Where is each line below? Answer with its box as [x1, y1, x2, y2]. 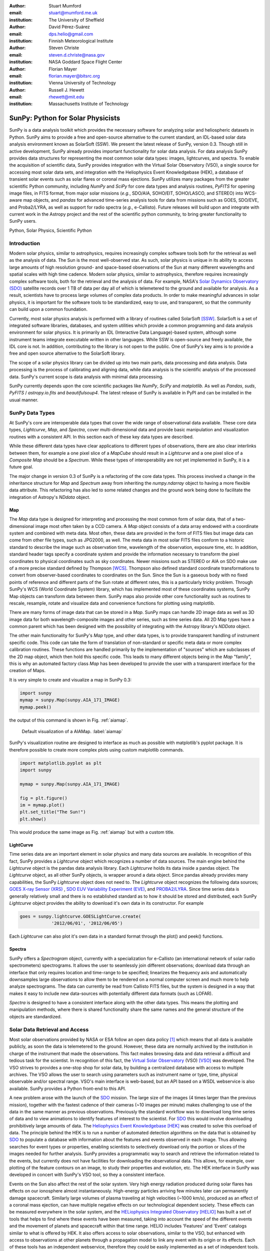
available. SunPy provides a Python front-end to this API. [9, 1085, 126, 1091]
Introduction [9, 240, 40, 247]
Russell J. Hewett [48, 87, 84, 93]
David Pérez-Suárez [48, 24, 90, 30]
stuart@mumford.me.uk [48, 10, 97, 16]
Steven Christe [48, 45, 79, 51]
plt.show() [19, 816, 46, 822]
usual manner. [9, 397, 38, 403]
